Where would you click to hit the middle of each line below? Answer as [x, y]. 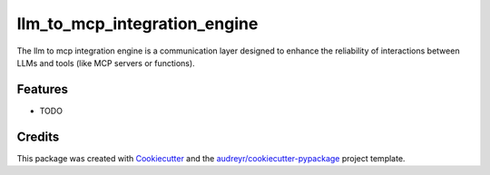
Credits [38, 136]
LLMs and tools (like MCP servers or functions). [106, 63]
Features [42, 89]
